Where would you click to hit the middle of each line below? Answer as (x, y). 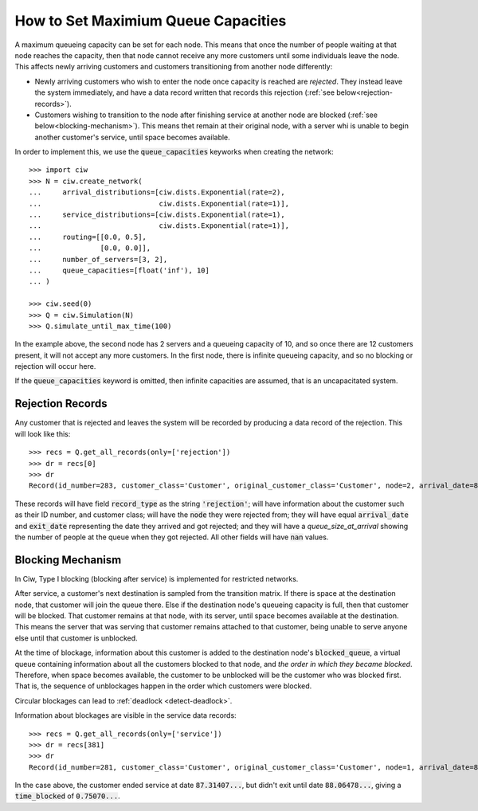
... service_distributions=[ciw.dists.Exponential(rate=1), (157, 215)
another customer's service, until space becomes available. (132, 137)
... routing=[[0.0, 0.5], (88, 237)
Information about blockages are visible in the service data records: (125, 715)
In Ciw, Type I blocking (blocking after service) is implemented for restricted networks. (157, 578)
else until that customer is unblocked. (76, 638)
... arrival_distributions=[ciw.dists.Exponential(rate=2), (157, 192)
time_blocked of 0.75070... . (67, 796)
